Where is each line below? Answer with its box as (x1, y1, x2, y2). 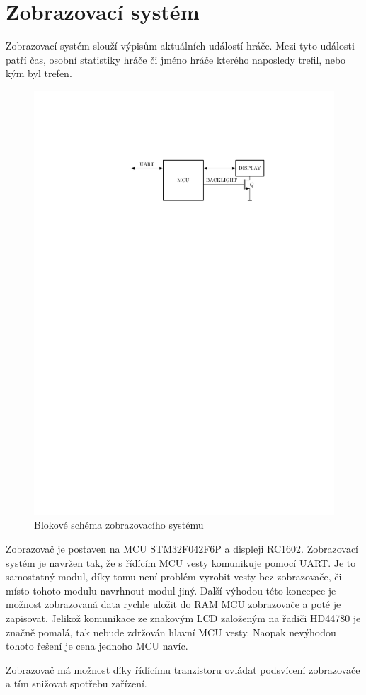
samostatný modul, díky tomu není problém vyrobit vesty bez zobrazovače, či (6, 569, 342, 584)
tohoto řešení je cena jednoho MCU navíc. (6, 638, 188, 653)
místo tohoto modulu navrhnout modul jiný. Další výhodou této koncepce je (6, 582, 336, 597)
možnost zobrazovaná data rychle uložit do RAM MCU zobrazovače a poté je (6, 597, 341, 611)
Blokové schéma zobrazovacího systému (34, 517, 204, 532)
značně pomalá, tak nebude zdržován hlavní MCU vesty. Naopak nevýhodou (6, 624, 336, 639)
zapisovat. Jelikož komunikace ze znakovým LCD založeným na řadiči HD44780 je (6, 610, 361, 625)
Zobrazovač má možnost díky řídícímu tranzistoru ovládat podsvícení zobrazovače (6, 662, 360, 677)
